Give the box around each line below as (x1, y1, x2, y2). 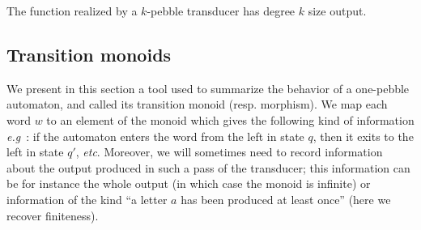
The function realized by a (6, 2, 138, 19)
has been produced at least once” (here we (181, 190, 391, 207)
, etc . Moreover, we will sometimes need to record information (75, 143, 383, 160)
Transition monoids (6, 41, 172, 66)
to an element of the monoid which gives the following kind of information (46, 111, 415, 128)
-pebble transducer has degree (147, 2, 296, 19)
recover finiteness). (6, 207, 99, 224)
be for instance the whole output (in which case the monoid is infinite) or (6, 175, 371, 192)
